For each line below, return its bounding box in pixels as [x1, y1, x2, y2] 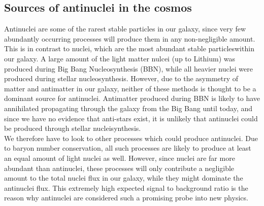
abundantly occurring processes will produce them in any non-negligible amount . [4, 33, 255, 44]
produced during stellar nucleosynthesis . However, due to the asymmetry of [4, 73, 239, 84]
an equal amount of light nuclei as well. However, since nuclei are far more [4, 152, 235, 163]
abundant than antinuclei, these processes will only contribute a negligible [4, 162, 235, 173]
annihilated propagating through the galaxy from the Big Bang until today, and [4, 102, 253, 113]
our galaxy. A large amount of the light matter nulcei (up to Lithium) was [4, 53, 236, 63]
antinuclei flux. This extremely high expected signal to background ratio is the [4, 182, 248, 193]
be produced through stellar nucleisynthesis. [4, 123, 141, 133]
